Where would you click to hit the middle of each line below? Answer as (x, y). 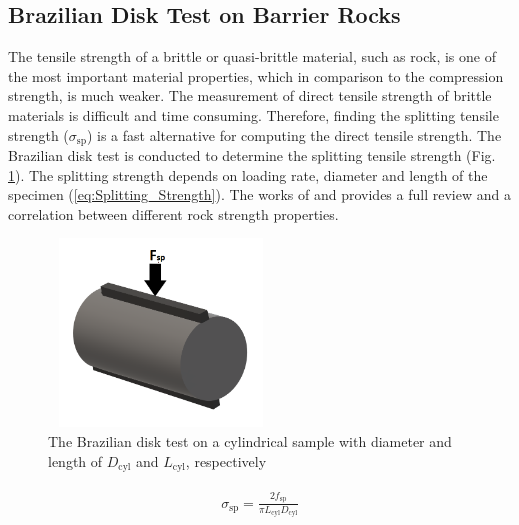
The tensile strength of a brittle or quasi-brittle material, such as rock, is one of (252, 56)
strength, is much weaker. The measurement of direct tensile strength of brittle (250, 95)
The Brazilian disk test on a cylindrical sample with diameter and (250, 440)
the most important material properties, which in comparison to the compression (256, 75)
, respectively (226, 460)
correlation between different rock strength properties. (173, 213)
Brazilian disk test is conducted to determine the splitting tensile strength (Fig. (252, 155)
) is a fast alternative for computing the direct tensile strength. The (294, 134)
